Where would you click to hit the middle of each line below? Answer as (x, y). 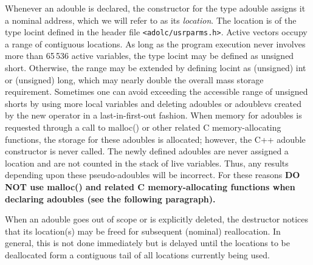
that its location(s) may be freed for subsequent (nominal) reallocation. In (143, 231)
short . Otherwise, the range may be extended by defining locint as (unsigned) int (156, 68)
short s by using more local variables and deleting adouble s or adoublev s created (153, 103)
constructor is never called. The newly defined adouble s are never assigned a (147, 151)
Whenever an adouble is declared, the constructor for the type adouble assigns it (155, 8)
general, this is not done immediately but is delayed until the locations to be (147, 243)
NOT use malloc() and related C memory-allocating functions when (150, 186)
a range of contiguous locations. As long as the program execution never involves (155, 43)
